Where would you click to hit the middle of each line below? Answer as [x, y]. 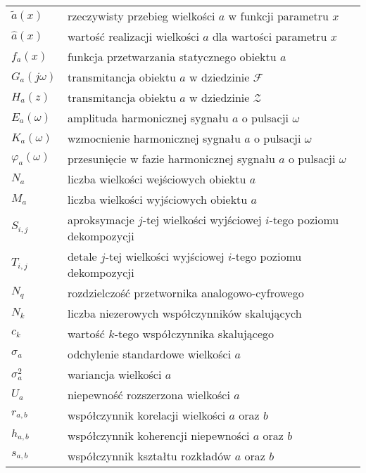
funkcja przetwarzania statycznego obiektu [172, 57]
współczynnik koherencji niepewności [158, 435]
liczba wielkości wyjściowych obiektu [157, 199]
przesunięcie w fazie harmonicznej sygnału [171, 158]
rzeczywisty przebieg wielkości [141, 16]
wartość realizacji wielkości [133, 36]
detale [82, 256]
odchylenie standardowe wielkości [149, 354]
